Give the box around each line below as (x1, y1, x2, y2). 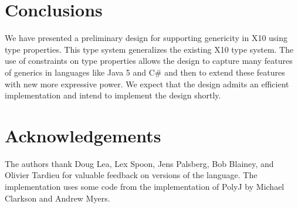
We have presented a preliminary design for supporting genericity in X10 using (5, 32, 288, 44)
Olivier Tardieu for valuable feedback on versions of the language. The (5, 169, 258, 181)
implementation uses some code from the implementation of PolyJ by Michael (5, 180, 285, 192)
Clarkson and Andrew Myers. (5, 192, 110, 204)
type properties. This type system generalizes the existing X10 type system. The (5, 43, 294, 55)
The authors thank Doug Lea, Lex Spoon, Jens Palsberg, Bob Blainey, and (5, 157, 274, 169)
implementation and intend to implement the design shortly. (5, 89, 221, 101)
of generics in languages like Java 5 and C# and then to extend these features (5, 66, 285, 78)
